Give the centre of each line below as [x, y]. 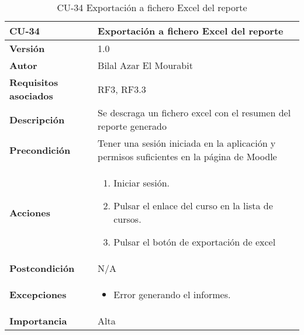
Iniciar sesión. [142, 183]
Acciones [30, 212]
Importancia [38, 321]
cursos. [127, 219]
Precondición [40, 150]
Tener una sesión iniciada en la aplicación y [187, 143]
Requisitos [34, 82]
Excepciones [38, 294]
